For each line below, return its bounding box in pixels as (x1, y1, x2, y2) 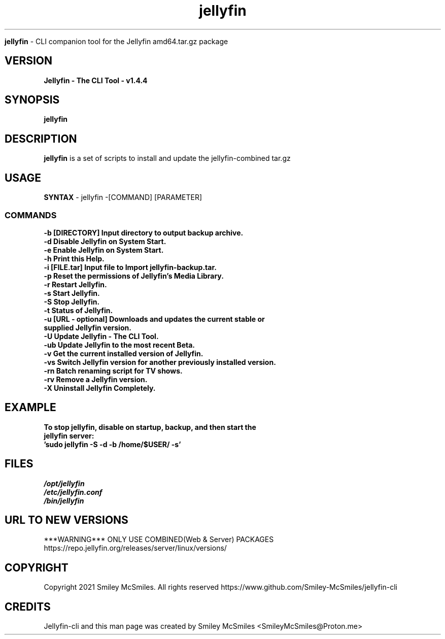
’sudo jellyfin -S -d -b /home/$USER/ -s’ (44, 440, 181, 449)
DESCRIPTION (5, 132, 77, 145)
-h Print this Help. (44, 254, 105, 263)
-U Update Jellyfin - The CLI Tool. (44, 331, 159, 341)
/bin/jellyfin (44, 496, 84, 505)
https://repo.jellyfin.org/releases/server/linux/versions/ (44, 544, 227, 553)
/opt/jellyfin (44, 479, 85, 488)
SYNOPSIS (5, 93, 60, 107)
